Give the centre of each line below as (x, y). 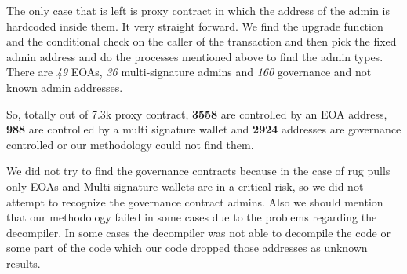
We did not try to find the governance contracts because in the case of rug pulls (198, 171)
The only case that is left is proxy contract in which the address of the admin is (198, 10)
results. (24, 263)
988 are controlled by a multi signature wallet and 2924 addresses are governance (204, 129)
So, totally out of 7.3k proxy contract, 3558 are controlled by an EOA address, (197, 113)
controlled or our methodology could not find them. (130, 144)
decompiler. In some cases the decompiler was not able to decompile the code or (198, 232)
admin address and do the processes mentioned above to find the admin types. (195, 56)
